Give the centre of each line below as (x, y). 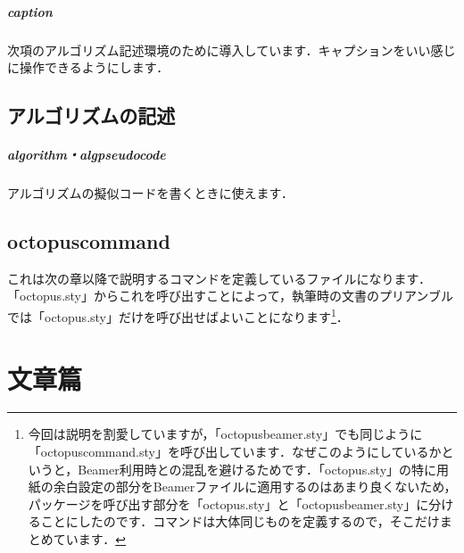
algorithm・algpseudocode (87, 155)
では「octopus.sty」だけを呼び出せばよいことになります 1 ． (178, 315)
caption (30, 11)
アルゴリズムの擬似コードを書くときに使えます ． (151, 193)
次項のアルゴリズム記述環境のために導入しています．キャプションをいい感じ (232, 50)
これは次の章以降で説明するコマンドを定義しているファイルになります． (220, 278)
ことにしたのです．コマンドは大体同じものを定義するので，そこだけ (240, 521)
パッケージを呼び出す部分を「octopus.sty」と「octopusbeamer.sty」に (228, 503)
